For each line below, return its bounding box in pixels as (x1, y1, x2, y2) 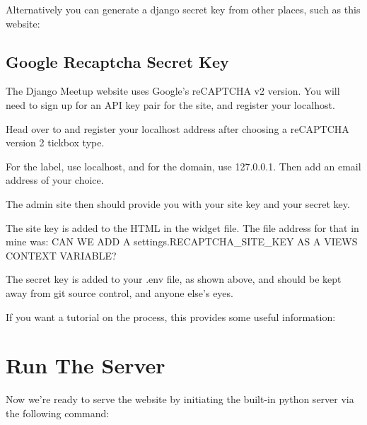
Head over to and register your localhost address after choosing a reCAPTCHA (6, 121, 349, 136)
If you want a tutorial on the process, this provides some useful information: (6, 309, 336, 324)
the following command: (6, 405, 110, 420)
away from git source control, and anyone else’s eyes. (6, 285, 233, 300)
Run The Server (6, 351, 165, 380)
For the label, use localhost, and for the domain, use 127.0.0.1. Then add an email (6, 158, 361, 173)
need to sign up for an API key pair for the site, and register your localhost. (6, 97, 335, 112)
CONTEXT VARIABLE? (6, 248, 117, 262)
